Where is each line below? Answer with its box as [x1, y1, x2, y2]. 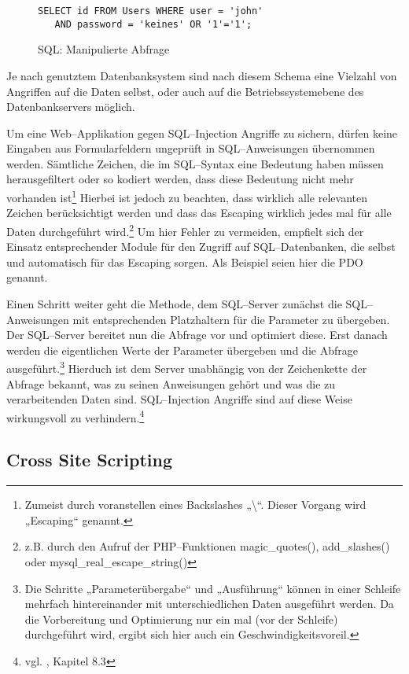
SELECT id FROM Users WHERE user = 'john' [38, 6, 263, 17]
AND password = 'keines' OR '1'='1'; [54, 18, 252, 30]
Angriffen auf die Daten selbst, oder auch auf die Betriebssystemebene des [6, 83, 364, 99]
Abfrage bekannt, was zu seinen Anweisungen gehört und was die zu [6, 375, 336, 392]
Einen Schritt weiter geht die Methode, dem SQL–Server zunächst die [6, 295, 342, 311]
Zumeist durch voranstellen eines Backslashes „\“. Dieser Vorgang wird [24, 496, 367, 513]
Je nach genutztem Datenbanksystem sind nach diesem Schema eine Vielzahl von [6, 67, 397, 83]
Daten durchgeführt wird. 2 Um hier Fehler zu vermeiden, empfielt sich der [6, 220, 364, 239]
